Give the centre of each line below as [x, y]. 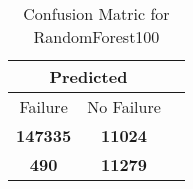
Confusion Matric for [96, 13]
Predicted [88, 76]
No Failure [124, 106]
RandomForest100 [96, 36]
